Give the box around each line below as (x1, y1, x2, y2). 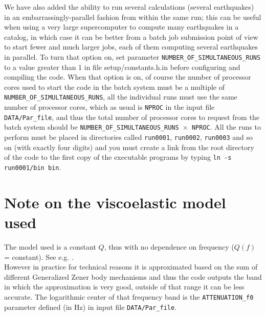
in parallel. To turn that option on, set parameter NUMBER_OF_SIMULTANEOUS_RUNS (4, 51, 261, 62)
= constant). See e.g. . (4, 251, 74, 262)
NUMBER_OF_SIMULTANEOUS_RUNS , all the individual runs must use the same (4, 91, 237, 102)
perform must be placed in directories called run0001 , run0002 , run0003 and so (4, 132, 253, 142)
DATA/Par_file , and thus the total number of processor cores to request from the (4, 111, 259, 122)
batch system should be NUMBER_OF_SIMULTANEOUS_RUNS (4, 121, 179, 132)
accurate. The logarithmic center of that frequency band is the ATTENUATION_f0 (4, 291, 254, 302)
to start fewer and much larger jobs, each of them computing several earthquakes (4, 41, 258, 52)
